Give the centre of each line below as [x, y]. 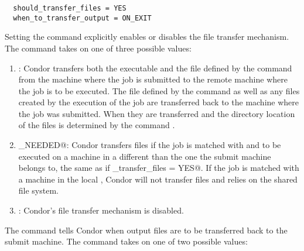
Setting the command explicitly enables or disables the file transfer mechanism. [147, 37]
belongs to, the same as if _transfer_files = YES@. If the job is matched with [159, 168]
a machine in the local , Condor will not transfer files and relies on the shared [158, 179]
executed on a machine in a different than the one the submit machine [145, 156]
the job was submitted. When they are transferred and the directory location [157, 113]
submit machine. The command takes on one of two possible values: [126, 241]
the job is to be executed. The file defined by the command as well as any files [159, 90]
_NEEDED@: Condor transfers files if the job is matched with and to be [150, 145]
